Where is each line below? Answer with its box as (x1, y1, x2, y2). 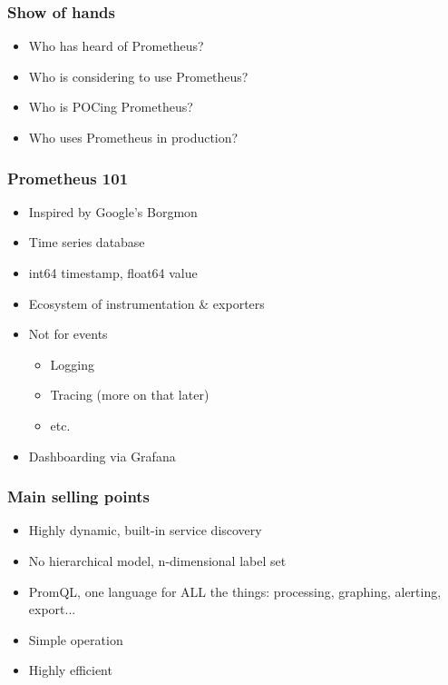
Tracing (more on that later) (50, 385, 209, 404)
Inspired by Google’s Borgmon (28, 202, 198, 221)
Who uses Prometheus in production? (28, 128, 239, 146)
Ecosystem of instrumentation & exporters (28, 293, 265, 313)
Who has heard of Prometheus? (28, 36, 204, 55)
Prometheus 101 (7, 166, 129, 189)
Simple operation (28, 630, 123, 649)
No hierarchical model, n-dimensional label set (28, 551, 287, 570)
